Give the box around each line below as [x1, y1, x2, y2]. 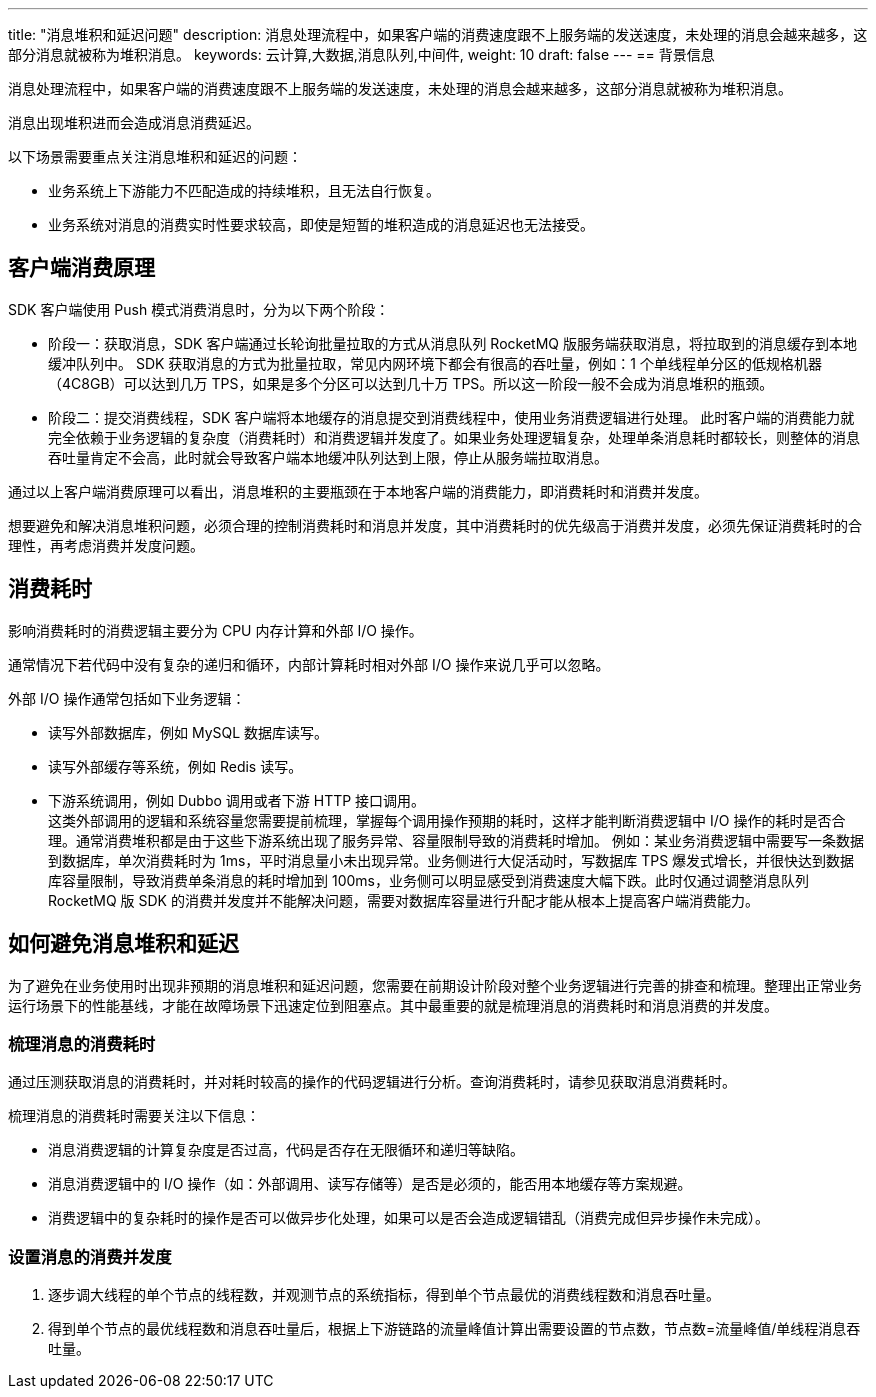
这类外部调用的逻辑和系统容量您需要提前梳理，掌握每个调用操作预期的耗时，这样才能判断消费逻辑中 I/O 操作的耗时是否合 [48, 811, 846, 829]
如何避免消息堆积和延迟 [8, 931, 239, 957]
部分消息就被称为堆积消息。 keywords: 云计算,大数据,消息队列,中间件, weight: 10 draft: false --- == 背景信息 [8, 46, 715, 63]
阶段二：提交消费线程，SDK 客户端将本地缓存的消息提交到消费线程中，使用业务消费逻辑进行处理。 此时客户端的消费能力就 [48, 408, 855, 426]
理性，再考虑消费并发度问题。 [8, 536, 204, 554]
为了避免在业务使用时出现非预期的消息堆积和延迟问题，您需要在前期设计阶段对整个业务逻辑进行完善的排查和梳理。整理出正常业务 [8, 976, 862, 994]
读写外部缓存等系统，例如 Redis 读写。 [48, 757, 303, 775]
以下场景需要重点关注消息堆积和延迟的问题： [8, 148, 302, 165]
